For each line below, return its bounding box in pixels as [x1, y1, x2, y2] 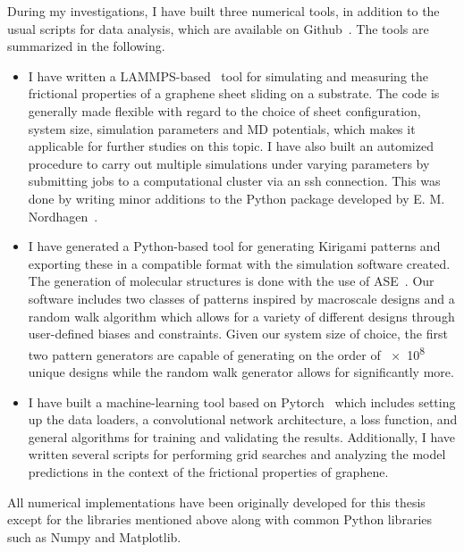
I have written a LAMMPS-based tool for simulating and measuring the [28, 66, 429, 85]
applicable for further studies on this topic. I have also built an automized [28, 137, 434, 155]
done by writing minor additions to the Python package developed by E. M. [28, 188, 445, 207]
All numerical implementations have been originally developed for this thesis [7, 492, 426, 511]
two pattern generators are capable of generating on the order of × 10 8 [28, 342, 426, 364]
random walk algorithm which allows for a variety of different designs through [28, 306, 455, 325]
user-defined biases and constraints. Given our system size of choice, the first [28, 324, 448, 343]
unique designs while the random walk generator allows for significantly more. [28, 362, 454, 381]
